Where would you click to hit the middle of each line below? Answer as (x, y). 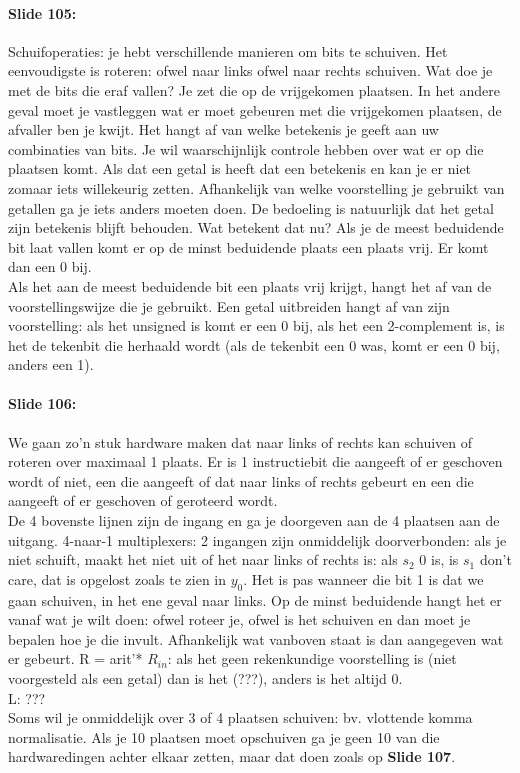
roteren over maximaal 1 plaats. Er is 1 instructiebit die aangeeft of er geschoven (255, 461)
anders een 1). (51, 364)
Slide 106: (42, 403)
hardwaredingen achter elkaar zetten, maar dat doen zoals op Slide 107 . (232, 756)
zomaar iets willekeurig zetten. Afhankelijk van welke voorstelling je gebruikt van (256, 187)
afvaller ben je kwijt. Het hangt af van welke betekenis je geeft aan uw (223, 129)
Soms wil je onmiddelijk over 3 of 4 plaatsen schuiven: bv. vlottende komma (240, 717)
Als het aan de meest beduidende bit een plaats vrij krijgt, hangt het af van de (250, 285)
